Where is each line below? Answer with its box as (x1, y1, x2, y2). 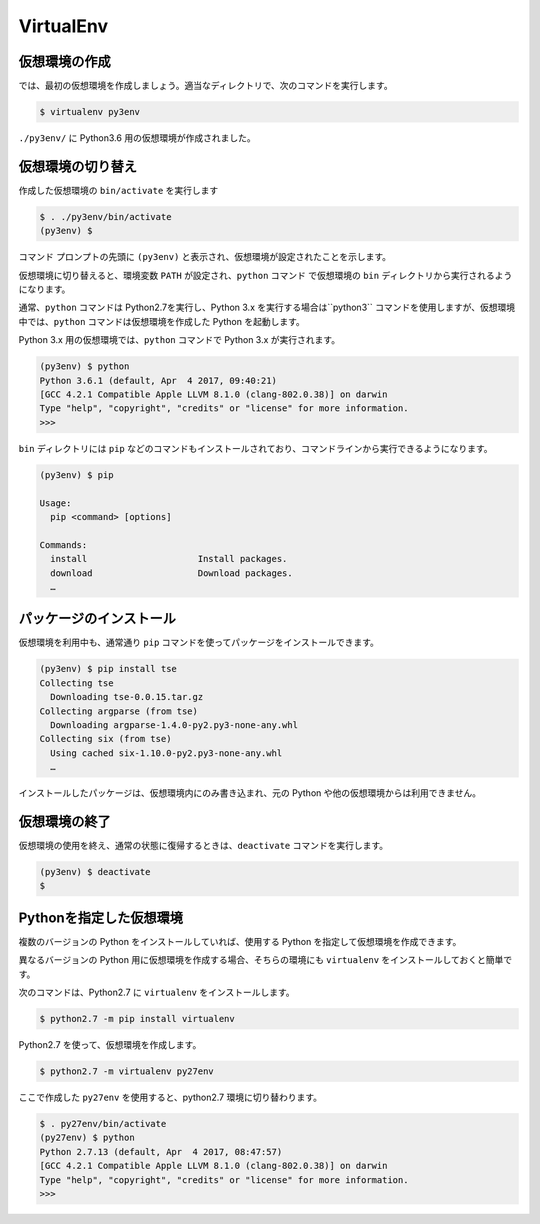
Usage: (39, 497, 72, 509)
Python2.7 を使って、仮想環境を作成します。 (18, 1039, 202, 1051)
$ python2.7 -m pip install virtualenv (39, 1013, 235, 1025)
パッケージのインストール (18, 610, 177, 627)
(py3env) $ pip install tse (39, 663, 177, 675)
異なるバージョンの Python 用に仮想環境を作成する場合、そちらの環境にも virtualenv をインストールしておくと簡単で (18, 954, 513, 966)
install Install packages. (50, 553, 288, 565)
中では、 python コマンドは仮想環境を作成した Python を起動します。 (18, 315, 305, 327)
